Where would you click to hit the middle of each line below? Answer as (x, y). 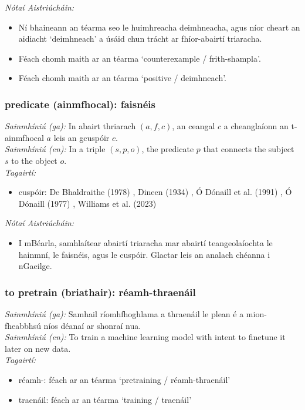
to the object (34, 160)
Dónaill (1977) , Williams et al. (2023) (87, 203)
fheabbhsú (23, 325)
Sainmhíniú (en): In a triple (55, 149)
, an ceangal (194, 126)
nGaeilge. (35, 266)
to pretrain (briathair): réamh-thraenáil (100, 292)
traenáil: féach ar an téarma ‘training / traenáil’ (105, 399)
